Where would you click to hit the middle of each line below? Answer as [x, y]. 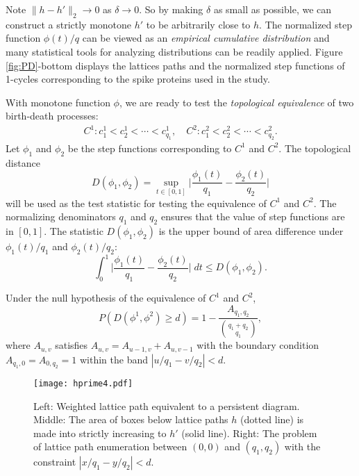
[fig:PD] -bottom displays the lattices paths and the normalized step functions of [175, 65]
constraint [55, 462]
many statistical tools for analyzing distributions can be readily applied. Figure [174, 51]
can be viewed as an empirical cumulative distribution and [206, 38]
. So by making [171, 9]
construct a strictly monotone [69, 24]
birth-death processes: [52, 116]
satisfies [72, 345]
